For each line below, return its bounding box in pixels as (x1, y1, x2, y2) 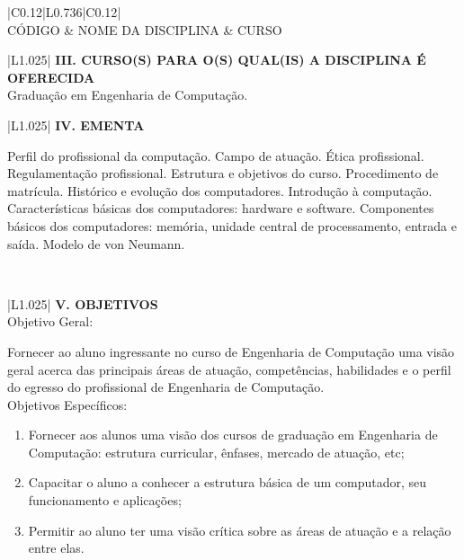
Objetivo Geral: (7, 312, 94, 331)
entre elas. (28, 538, 85, 557)
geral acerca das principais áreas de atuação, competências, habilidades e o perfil (7, 360, 451, 378)
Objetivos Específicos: (7, 395, 128, 413)
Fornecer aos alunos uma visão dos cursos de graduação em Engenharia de (28, 425, 438, 444)
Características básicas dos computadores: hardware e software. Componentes (7, 199, 434, 218)
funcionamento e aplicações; (28, 491, 182, 510)
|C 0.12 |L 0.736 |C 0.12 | (7, 3, 121, 21)
